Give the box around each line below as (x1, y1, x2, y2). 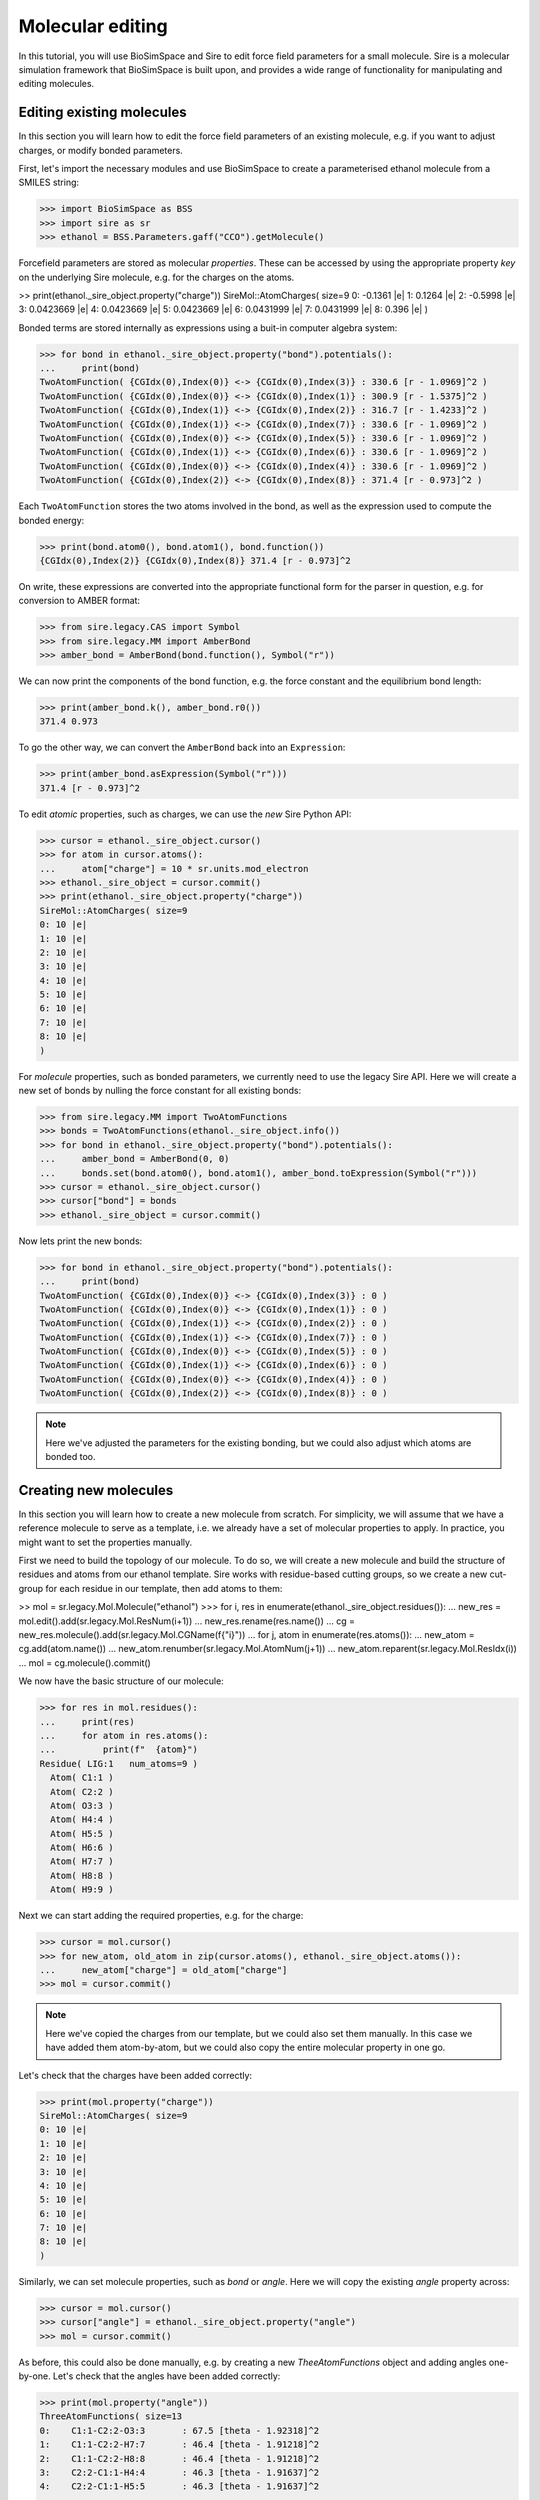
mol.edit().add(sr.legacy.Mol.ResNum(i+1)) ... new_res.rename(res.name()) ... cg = (18, 1615, 355, 1627)
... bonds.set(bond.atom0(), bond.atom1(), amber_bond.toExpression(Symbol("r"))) (39, 1167, 478, 1179)
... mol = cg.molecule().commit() (18, 1656, 152, 1669)
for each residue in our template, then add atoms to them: (45, 1582, 283, 1594)
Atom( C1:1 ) (50, 1772, 114, 1784)
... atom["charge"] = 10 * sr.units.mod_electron (39, 863, 309, 874)
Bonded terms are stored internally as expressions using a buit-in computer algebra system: (18, 321, 398, 334)
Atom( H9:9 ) (50, 1884, 114, 1895)
